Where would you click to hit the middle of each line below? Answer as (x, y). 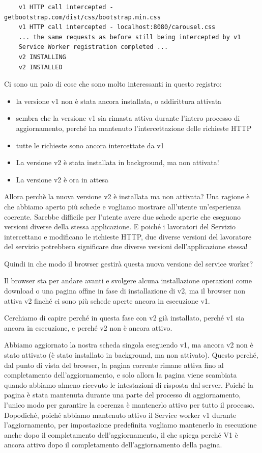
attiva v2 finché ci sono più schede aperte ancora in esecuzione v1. (107, 300)
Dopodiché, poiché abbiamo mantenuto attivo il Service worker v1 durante (120, 415)
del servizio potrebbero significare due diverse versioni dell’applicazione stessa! (126, 246)
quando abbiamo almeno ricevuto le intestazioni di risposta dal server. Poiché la (129, 384)
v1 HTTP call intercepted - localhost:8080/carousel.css (117, 27)
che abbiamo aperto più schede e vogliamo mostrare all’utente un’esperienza (123, 206)
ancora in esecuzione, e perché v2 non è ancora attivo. (88, 327)
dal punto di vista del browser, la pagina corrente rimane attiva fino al (114, 365)
